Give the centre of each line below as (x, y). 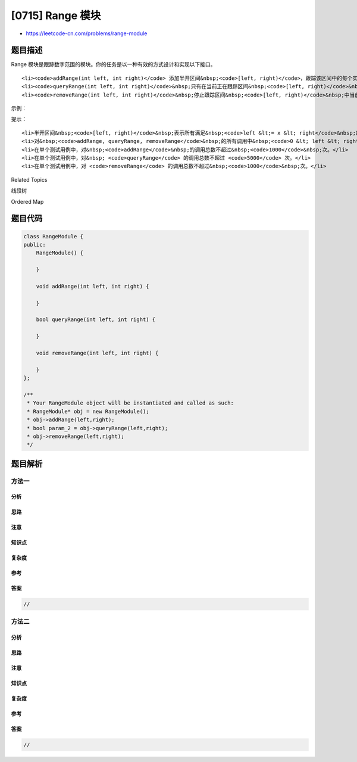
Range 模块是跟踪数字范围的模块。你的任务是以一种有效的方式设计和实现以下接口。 (113, 64)
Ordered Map (27, 201)
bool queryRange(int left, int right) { (96, 320)
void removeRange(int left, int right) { (97, 353)
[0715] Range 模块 (56, 15)
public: (35, 245)
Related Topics (29, 179)
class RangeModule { (53, 236)
